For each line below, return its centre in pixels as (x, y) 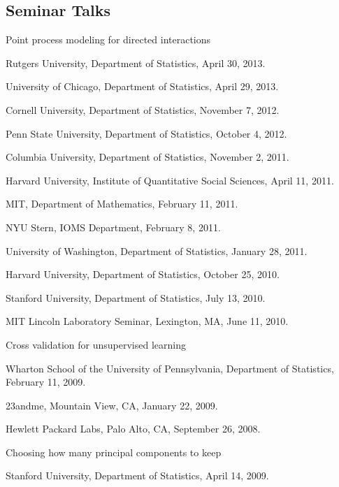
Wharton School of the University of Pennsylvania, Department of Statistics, (170, 368)
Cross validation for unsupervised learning (96, 344)
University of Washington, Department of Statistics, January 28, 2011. (157, 250)
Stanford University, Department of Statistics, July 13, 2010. (136, 297)
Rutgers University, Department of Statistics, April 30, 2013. (136, 63)
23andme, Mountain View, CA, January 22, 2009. (112, 405)
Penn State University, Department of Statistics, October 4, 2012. (146, 133)
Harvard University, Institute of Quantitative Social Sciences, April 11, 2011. (170, 180)
